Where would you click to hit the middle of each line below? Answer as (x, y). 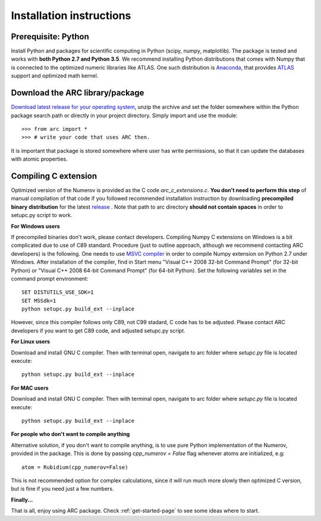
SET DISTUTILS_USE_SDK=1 (58, 292)
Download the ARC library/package (78, 93)
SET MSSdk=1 (39, 301)
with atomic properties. (39, 159)
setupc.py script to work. (42, 215)
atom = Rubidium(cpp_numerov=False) (75, 467)
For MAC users (30, 388)
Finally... (22, 500)
